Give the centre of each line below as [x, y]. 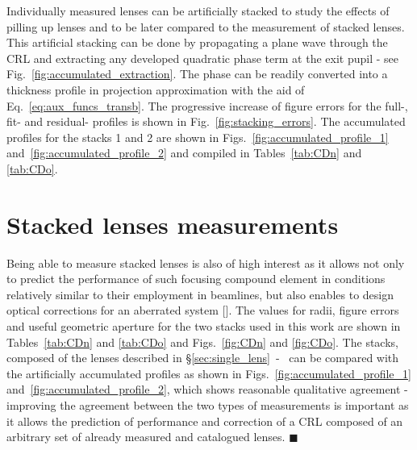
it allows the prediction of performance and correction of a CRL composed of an [205, 421]
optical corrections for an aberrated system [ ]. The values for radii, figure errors [203, 310]
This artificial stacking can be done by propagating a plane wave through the [197, 42]
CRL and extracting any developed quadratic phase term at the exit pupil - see [202, 58]
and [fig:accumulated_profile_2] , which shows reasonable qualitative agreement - [207, 389]
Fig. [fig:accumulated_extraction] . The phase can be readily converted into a [197, 74]
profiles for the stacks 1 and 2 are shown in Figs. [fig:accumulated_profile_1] [198, 137]
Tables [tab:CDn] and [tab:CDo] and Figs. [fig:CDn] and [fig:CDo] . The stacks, [202, 342]
